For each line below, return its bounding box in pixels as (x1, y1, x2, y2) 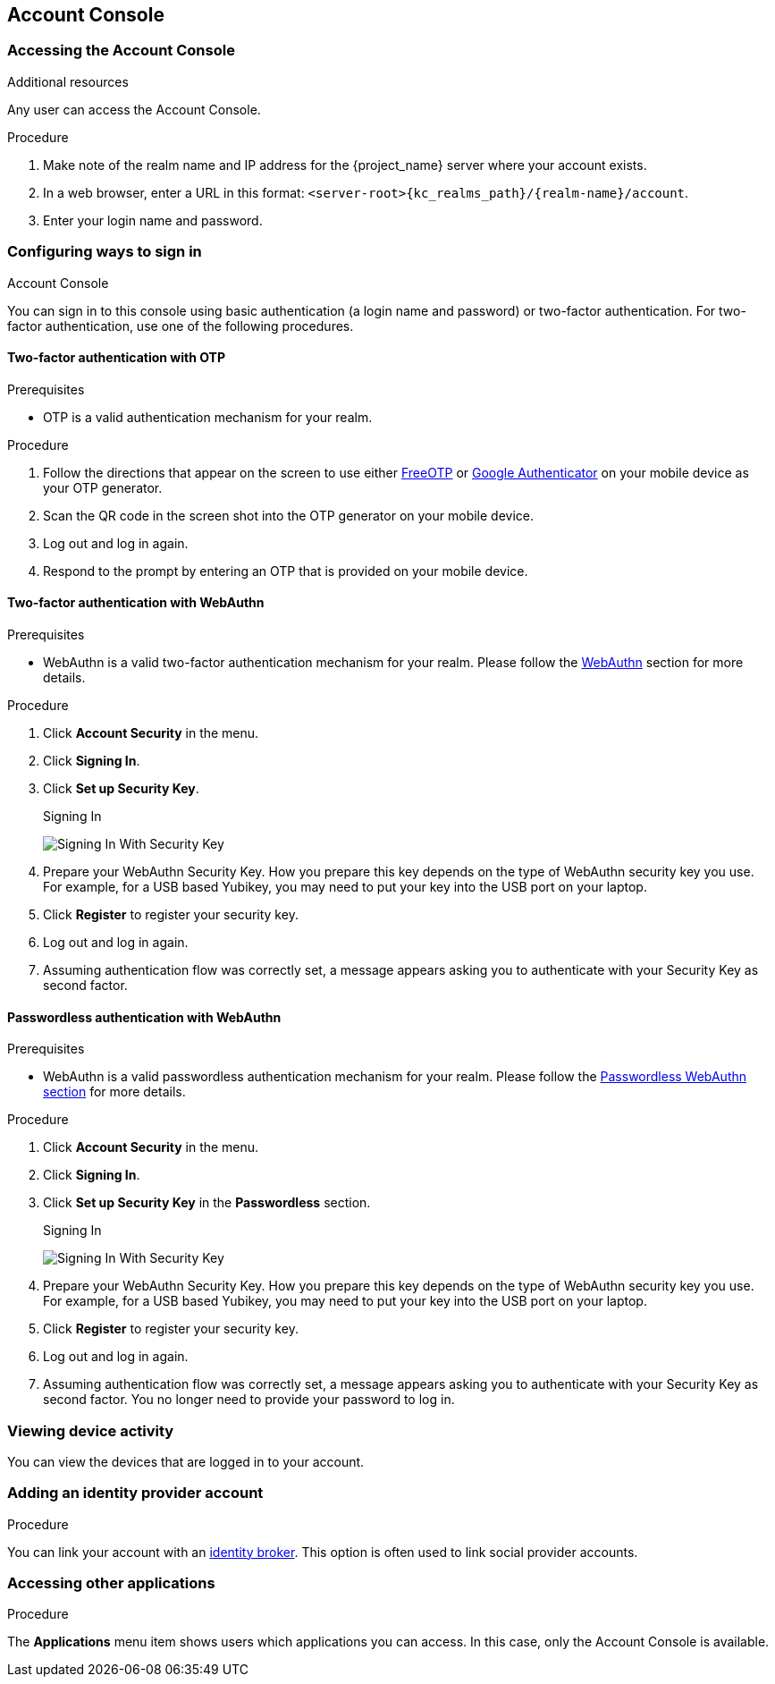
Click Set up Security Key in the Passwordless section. (43, 1195, 371, 1211)
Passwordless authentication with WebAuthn (7, 1009, 282, 1025)
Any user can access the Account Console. (7, 101, 261, 117)
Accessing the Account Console (7, 41, 235, 60)
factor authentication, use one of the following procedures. (7, 317, 354, 334)
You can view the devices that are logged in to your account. (7, 1453, 365, 1469)
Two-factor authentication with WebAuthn (7, 595, 265, 611)
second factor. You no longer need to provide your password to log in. (43, 1392, 455, 1408)
